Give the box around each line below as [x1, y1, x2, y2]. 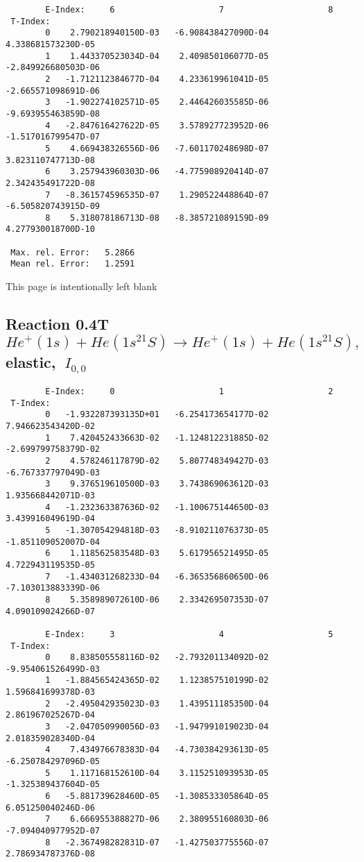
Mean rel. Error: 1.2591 [10, 259, 135, 269]
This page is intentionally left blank [6, 279, 157, 294]
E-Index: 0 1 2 [45, 387, 333, 397]
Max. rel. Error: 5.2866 [10, 247, 135, 257]
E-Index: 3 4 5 [45, 629, 333, 639]
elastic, [6, 351, 56, 373]
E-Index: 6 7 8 [45, 5, 333, 15]
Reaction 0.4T [6, 313, 109, 335]
